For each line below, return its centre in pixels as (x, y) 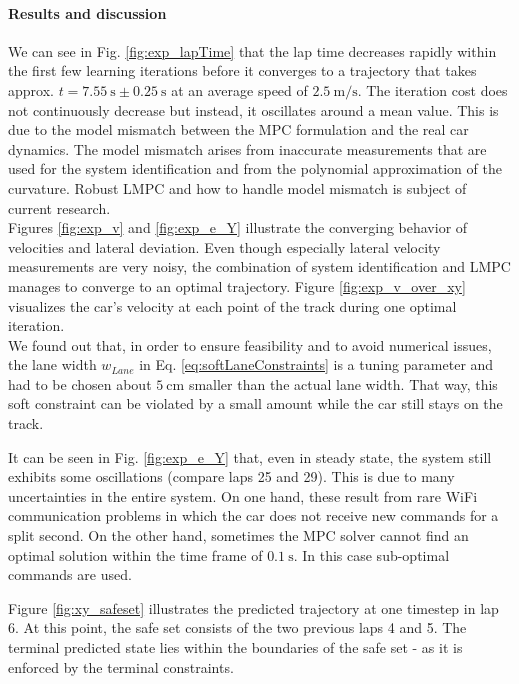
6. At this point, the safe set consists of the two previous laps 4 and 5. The (237, 627)
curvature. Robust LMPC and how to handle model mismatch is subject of (237, 187)
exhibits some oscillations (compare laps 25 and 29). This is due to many (231, 476)
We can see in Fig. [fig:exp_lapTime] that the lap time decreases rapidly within (252, 50)
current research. (59, 207)
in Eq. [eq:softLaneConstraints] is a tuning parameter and (316, 364)
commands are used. (70, 574)
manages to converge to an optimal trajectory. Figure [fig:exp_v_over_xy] (237, 285)
